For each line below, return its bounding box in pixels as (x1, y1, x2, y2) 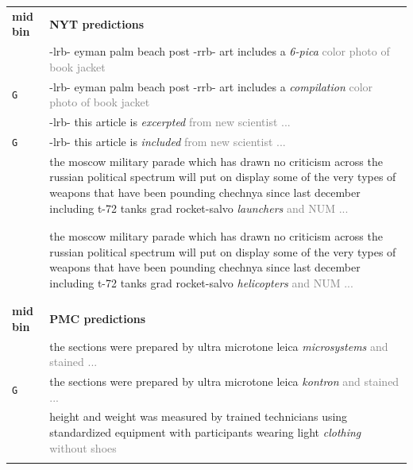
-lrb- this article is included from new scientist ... (49, 133, 286, 149)
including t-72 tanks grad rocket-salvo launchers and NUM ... (49, 199, 349, 216)
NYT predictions (49, 15, 145, 32)
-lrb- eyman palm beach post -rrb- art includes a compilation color (49, 78, 373, 94)
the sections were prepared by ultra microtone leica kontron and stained (49, 372, 399, 389)
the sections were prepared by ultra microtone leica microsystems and (49, 337, 388, 354)
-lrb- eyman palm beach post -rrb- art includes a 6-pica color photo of (49, 43, 390, 60)
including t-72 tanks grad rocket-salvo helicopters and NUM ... (49, 274, 353, 291)
